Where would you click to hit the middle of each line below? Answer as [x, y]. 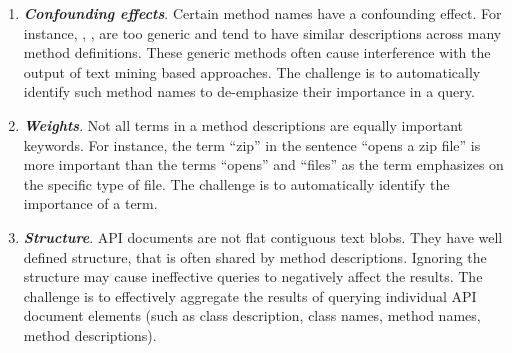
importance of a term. [90, 203]
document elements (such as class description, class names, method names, [252, 315]
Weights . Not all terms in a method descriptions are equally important [243, 124]
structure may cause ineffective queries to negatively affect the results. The [253, 276]
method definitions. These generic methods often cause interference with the [257, 52]
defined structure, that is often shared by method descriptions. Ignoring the [255, 256]
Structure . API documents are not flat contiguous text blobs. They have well [263, 236]
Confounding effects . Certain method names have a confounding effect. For [262, 13]
